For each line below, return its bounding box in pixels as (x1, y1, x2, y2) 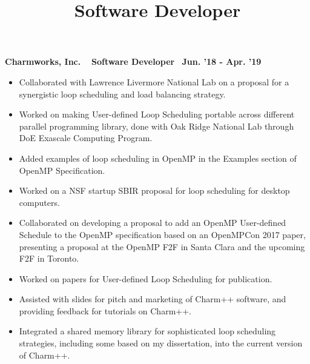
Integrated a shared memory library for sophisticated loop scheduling (19, 325, 276, 337)
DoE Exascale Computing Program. (19, 131, 153, 144)
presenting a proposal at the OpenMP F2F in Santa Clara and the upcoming (19, 240, 305, 253)
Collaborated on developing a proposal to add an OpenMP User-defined (19, 216, 286, 229)
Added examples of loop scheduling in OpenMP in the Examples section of (19, 151, 297, 164)
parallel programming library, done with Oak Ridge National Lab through (19, 119, 294, 132)
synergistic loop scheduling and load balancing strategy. (19, 87, 226, 100)
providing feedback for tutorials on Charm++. (19, 304, 191, 317)
